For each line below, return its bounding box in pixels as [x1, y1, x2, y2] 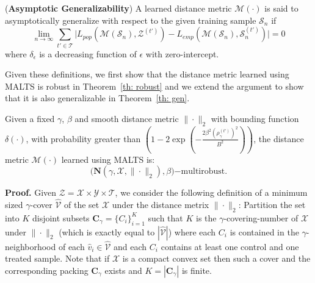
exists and [104, 263, 142, 276]
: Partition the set [238, 198, 306, 210]
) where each [168, 225, 216, 238]
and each [114, 240, 147, 253]
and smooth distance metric [74, 112, 179, 124]
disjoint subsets [32, 211, 90, 224]
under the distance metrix [112, 198, 209, 210]
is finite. [181, 263, 212, 276]
